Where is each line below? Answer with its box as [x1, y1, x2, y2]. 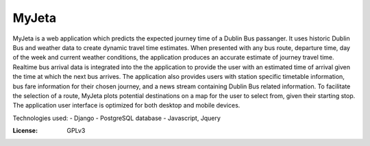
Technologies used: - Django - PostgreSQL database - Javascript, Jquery [12, 114, 221, 122]
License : [12, 127, 38, 135]
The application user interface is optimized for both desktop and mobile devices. [12, 101, 241, 110]
